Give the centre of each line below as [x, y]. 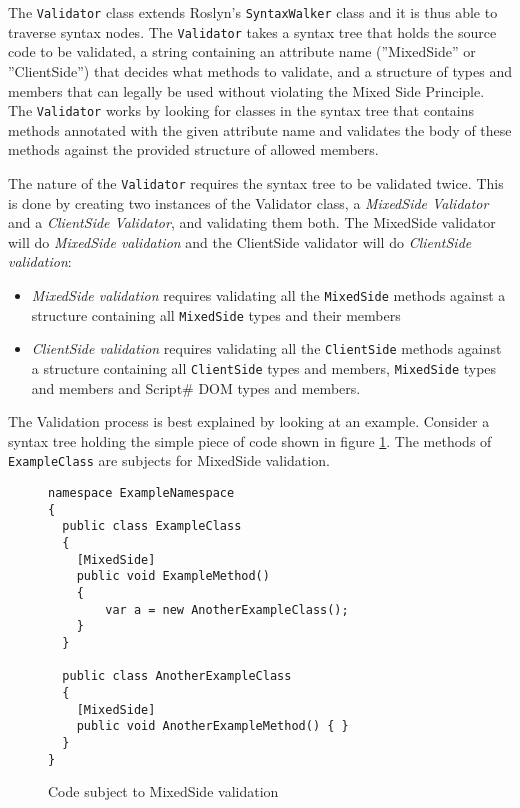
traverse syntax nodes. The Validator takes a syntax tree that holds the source [252, 31]
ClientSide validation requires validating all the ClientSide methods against [266, 348]
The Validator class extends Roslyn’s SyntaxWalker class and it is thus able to [253, 12]
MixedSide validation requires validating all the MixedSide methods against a [268, 294]
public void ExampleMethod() [173, 576]
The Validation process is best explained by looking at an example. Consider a [249, 421]
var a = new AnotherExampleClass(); [227, 609]
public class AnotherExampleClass [177, 676]
